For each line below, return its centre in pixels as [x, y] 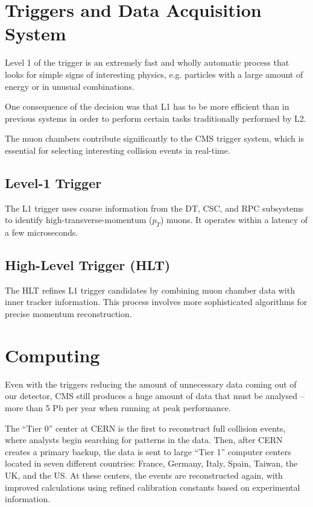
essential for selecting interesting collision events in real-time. [118, 150]
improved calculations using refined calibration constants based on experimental [153, 487]
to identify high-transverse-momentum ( [79, 220]
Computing [52, 355]
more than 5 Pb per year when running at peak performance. [118, 407]
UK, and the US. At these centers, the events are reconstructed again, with [144, 475]
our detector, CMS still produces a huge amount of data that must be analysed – [155, 396]
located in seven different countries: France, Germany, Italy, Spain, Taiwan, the [151, 463]
